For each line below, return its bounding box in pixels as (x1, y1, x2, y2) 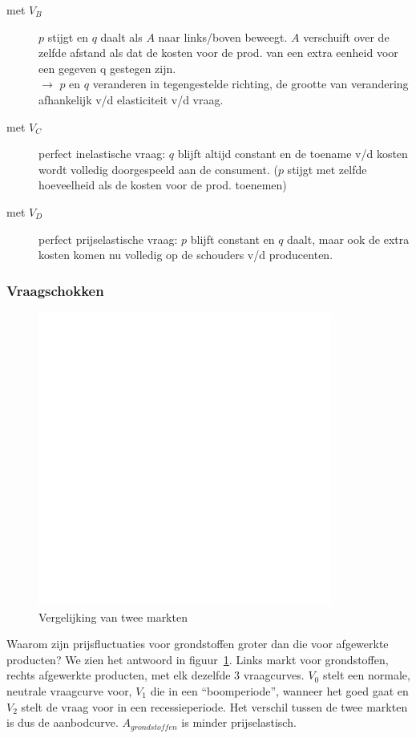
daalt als (100, 28, 143, 45)
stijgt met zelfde (287, 160, 367, 177)
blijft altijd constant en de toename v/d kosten (177, 145, 408, 162)
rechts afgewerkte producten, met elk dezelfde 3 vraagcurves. (6, 667, 305, 683)
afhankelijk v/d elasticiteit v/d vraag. (38, 91, 224, 107)
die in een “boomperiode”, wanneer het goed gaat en (150, 682, 409, 699)
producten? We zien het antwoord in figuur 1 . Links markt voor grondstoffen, (6, 651, 389, 667)
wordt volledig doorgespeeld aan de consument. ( (38, 160, 278, 177)
